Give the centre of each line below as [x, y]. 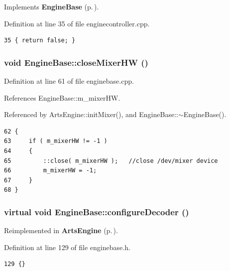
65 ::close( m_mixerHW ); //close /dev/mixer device [111, 161]
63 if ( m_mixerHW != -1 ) [56, 141]
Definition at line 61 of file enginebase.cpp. [69, 81]
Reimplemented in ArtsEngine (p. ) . [61, 230]
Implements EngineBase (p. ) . [52, 6]
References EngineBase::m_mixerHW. [62, 97]
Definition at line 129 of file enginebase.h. [67, 247]
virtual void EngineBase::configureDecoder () [97, 211]
